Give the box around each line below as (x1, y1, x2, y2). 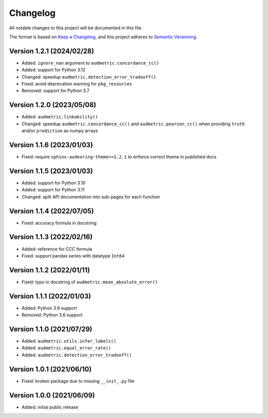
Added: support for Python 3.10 (21, 179, 86, 186)
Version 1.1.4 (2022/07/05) (9, 207, 94, 215)
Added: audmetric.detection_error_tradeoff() (21, 352, 132, 358)
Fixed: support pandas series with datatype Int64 (21, 252, 125, 258)
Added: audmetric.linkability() (21, 114, 98, 120)
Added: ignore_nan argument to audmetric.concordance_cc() (21, 60, 159, 66)
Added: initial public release (21, 404, 79, 410)
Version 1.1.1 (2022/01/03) (9, 292, 91, 300)
